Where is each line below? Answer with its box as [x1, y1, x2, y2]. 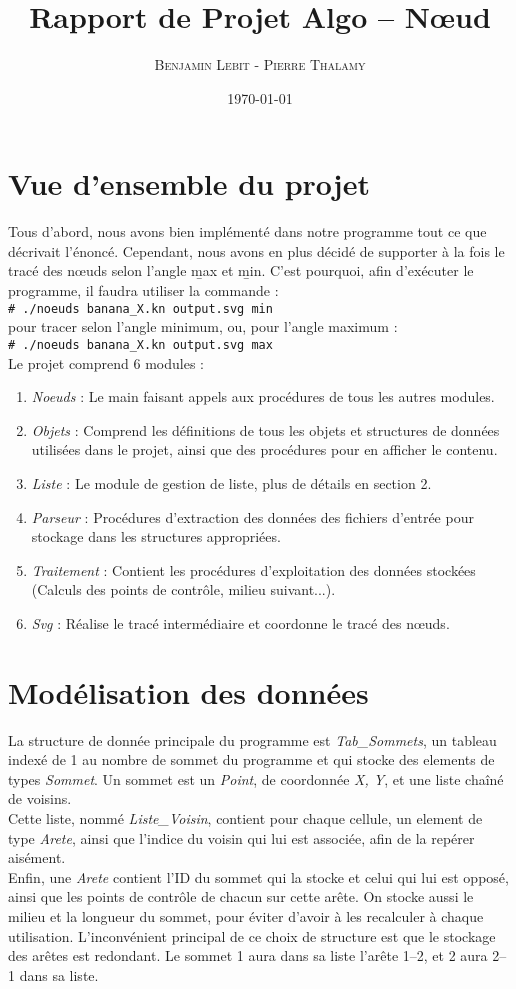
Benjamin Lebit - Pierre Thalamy [154, 54, 366, 75]
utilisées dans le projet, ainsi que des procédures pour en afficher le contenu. [31, 439, 498, 460]
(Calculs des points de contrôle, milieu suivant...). [31, 579, 336, 600]
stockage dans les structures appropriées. [31, 526, 281, 547]
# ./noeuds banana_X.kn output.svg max [8, 337, 273, 352]
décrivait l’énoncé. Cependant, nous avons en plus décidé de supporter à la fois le [8, 240, 505, 261]
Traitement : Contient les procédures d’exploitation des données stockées [31, 559, 476, 580]
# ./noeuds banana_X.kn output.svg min [8, 301, 273, 316]
